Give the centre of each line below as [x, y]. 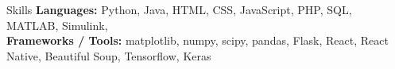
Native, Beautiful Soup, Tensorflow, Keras [109, 55]
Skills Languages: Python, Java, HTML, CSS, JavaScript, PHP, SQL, [179, 9]
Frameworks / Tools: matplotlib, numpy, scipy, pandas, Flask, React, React [197, 40]
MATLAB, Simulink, [57, 25]
